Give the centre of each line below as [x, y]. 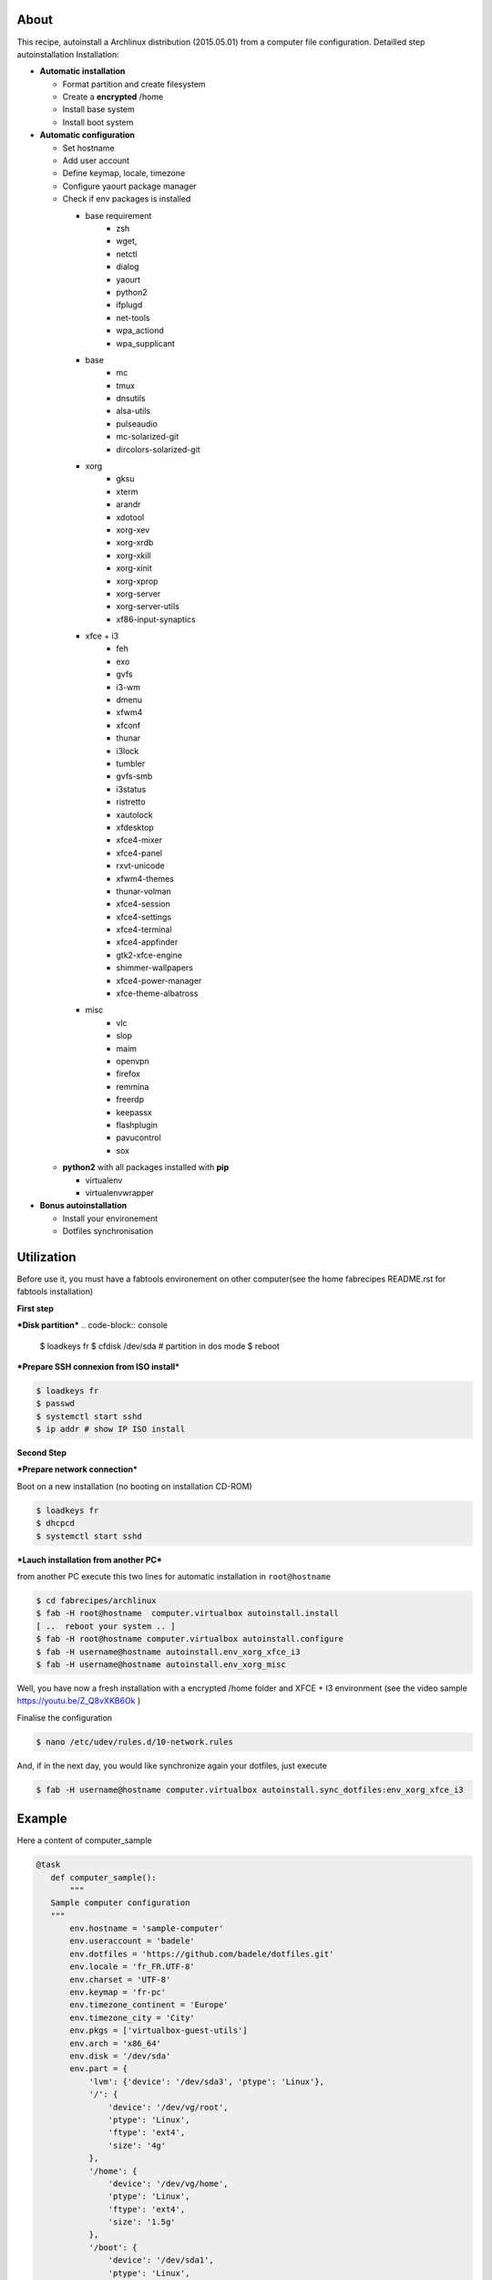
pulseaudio [137, 423]
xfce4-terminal [144, 929]
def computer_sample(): [103, 1877]
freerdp [130, 1100]
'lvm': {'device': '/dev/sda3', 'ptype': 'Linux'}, [207, 2081]
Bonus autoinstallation [83, 1206]
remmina [133, 1086]
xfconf [128, 725]
